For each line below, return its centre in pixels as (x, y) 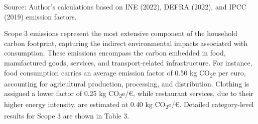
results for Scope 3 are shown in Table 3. (67, 115)
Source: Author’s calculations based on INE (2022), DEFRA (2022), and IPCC (125, 6)
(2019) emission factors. (40, 16)
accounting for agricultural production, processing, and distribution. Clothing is (127, 83)
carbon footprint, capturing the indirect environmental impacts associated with (126, 43)
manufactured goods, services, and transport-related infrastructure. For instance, (128, 62)
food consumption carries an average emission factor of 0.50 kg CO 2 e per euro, (125, 73)
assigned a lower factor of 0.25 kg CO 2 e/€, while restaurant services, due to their (129, 94)
